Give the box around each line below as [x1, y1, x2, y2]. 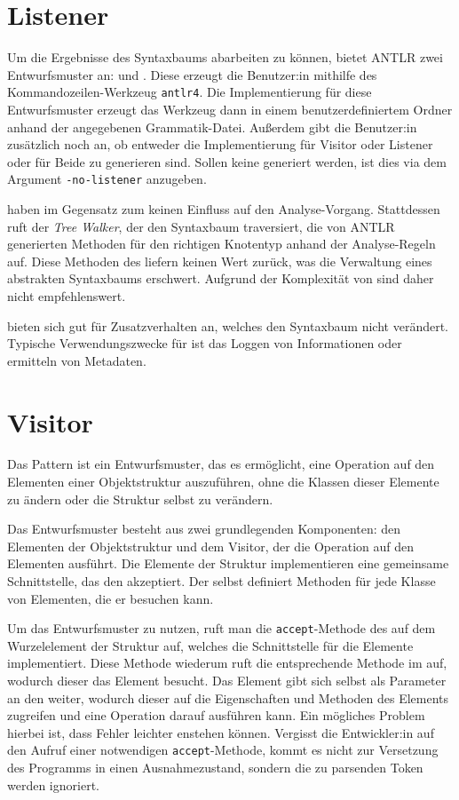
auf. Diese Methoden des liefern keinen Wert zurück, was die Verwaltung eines [7, 251, 432, 270]
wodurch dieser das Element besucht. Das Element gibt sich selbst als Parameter [7, 671, 447, 690]
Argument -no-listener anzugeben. [7, 170, 207, 188]
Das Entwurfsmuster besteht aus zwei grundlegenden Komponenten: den [7, 519, 401, 538]
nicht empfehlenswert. [7, 286, 126, 305]
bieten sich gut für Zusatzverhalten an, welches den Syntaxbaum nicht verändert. [7, 316, 449, 335]
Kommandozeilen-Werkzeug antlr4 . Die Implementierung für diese [7, 83, 372, 101]
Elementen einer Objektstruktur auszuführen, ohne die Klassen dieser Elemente [7, 472, 439, 491]
